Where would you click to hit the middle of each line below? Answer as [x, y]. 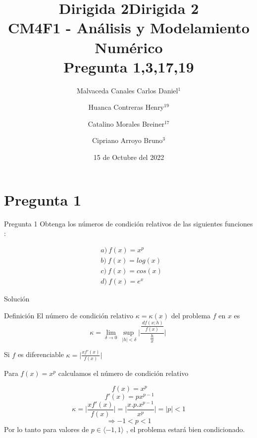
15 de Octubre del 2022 [129, 157]
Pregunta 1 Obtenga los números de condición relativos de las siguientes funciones [128, 223]
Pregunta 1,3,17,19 [129, 66]
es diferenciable [41, 354]
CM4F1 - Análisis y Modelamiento [129, 28]
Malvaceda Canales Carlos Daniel [127, 90]
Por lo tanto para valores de [47, 429]
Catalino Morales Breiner [126, 123]
